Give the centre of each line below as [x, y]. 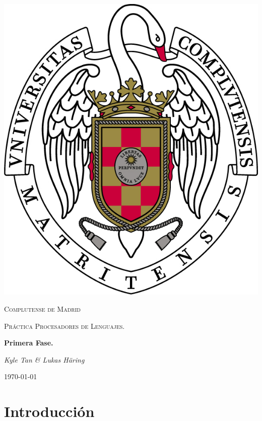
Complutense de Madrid [42, 308]
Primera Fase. [29, 343]
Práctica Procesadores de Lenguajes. [64, 326]
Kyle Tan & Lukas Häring [44, 359]
